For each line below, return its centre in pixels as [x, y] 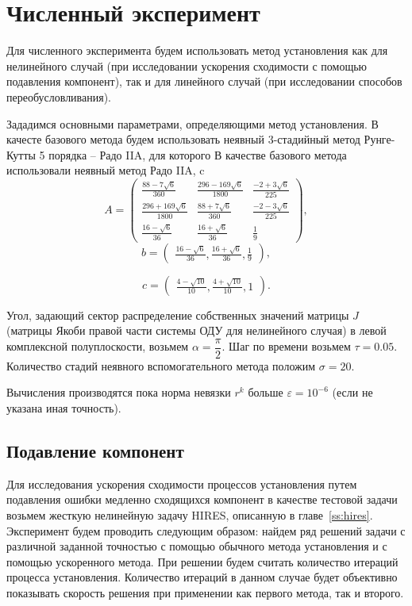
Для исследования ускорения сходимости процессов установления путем [182, 483]
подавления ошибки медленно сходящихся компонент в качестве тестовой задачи [202, 499]
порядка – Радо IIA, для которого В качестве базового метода [198, 154]
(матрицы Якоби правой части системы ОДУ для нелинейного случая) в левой [196, 330]
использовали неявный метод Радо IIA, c [106, 170]
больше [266, 392]
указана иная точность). [64, 408]
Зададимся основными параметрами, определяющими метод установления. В [193, 123]
